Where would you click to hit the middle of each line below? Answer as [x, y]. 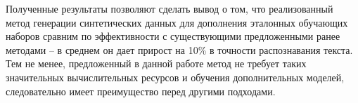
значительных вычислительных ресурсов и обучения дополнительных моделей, [175, 77]
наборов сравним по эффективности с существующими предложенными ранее [173, 36]
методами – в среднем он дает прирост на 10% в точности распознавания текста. [179, 49]
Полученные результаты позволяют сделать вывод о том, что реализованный [170, 8]
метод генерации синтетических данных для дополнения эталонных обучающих [177, 22]
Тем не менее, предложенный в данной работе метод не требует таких [156, 63]
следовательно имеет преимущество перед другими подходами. [141, 91]
